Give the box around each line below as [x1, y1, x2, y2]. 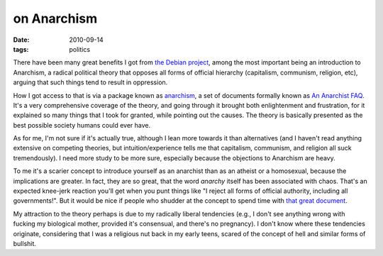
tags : [13, 45, 29, 53]
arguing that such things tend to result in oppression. [13, 78, 168, 87]
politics [69, 45, 91, 53]
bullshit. [13, 239, 37, 247]
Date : [13, 35, 30, 44]
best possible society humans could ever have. [13, 121, 151, 129]
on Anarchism [13, 11, 98, 26]
